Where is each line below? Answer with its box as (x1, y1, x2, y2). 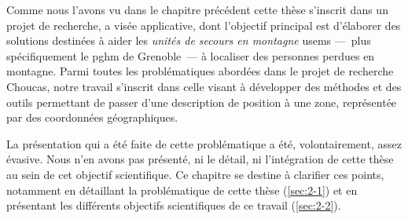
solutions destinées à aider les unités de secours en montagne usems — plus (6, 32, 371, 49)
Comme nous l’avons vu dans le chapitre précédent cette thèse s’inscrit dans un (6, 2, 388, 17)
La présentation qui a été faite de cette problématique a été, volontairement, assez (6, 135, 402, 151)
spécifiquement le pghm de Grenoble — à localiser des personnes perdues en (6, 47, 375, 64)
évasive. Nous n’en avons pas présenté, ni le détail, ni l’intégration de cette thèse (6, 151, 394, 167)
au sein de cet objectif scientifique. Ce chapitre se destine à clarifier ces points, (6, 166, 384, 182)
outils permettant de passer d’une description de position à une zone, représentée (6, 93, 397, 110)
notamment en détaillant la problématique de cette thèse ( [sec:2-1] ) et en (6, 181, 358, 198)
